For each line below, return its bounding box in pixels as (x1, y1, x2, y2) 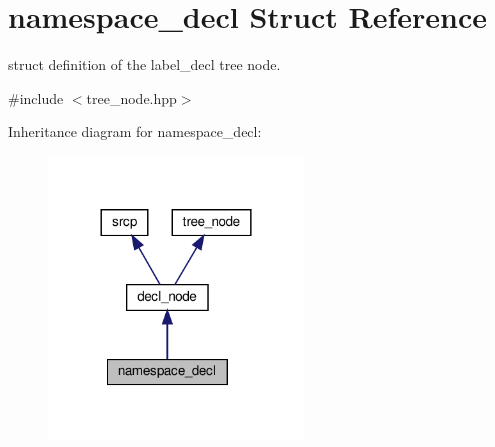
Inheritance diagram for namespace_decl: (8, 121, 262, 142)
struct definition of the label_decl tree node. (8, 54, 281, 75)
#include (8, 87, 64, 108)
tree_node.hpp (86, 87, 177, 108)
